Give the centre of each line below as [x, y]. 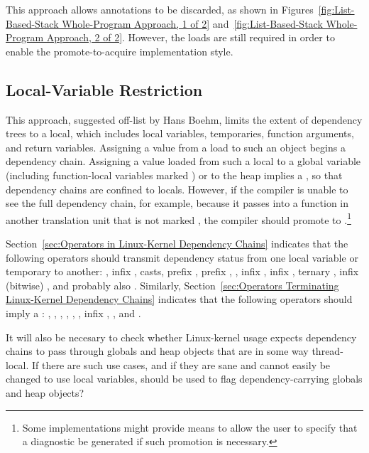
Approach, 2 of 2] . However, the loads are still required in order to [191, 37]
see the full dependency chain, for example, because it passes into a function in [177, 203]
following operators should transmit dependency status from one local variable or [182, 257]
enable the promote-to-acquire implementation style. [120, 51]
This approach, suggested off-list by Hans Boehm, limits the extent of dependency [184, 119]
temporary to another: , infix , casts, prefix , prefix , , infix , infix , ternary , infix [182, 271]
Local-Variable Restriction [104, 89]
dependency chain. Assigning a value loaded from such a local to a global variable [183, 161]
